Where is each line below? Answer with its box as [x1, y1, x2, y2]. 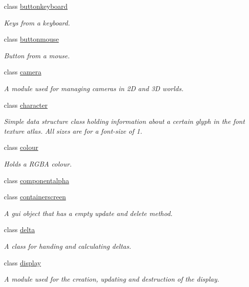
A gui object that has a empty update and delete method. [4, 208, 173, 218]
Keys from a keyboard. [4, 17, 70, 27]
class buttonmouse [4, 34, 59, 44]
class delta [4, 224, 35, 235]
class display [4, 257, 41, 267]
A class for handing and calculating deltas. [4, 240, 131, 251]
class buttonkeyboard [4, 1, 68, 11]
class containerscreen [4, 191, 66, 202]
